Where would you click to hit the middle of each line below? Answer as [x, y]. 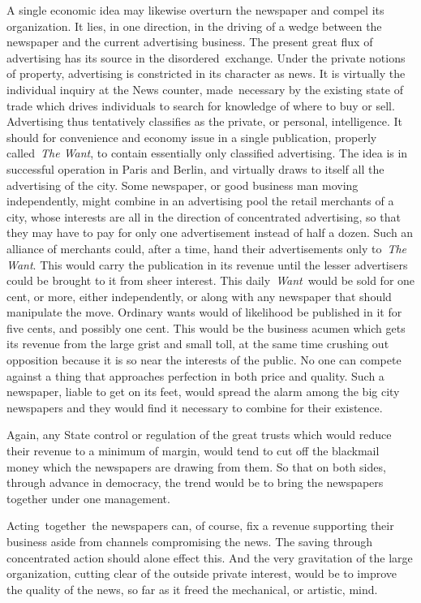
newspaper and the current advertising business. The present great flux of [190, 42]
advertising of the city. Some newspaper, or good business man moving [183, 185]
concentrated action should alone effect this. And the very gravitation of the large [210, 557]
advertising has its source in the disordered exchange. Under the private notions [206, 57]
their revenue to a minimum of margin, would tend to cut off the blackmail [193, 451]
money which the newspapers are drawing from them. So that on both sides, [196, 466]
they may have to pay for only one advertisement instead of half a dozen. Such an [210, 233]
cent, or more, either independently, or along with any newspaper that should [199, 296]
